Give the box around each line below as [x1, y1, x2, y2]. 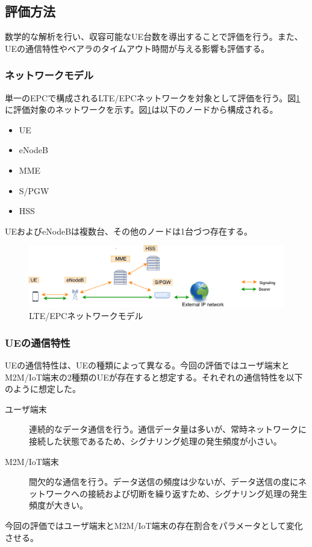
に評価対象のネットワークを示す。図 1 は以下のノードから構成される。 [5, 103, 278, 116]
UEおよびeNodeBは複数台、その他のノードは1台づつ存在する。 [5, 224, 253, 237]
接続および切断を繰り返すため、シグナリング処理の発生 [87, 487, 307, 499]
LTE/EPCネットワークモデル [29, 309, 143, 322]
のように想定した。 [5, 382, 81, 395]
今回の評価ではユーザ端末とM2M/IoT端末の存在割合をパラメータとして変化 [5, 519, 303, 531]
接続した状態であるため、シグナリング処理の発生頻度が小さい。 [29, 435, 282, 447]
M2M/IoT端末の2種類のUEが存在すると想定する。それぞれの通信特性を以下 [5, 370, 303, 383]
